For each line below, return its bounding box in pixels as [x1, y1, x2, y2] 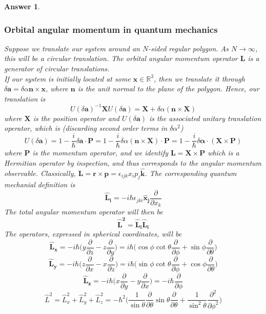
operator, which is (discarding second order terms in [4, 123, 168, 133]
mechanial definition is [4, 179, 75, 190]
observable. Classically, [4, 167, 76, 178]
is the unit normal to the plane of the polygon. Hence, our [77, 83, 260, 94]
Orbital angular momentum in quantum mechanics [4, 23, 218, 35]
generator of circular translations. [4, 63, 110, 73]
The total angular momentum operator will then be [4, 206, 163, 217]
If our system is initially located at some [4, 73, 131, 84]
